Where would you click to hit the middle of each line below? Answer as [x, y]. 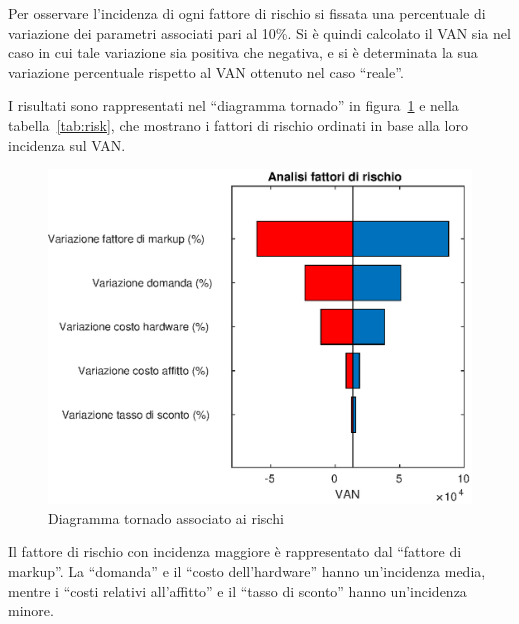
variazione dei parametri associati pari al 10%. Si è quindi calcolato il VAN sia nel [259, 32]
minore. [31, 610]
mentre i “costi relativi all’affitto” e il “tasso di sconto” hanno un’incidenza [237, 590]
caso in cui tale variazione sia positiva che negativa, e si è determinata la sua [243, 52]
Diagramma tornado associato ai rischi [166, 517]
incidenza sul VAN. [67, 144]
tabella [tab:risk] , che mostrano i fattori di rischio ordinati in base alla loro [238, 124]
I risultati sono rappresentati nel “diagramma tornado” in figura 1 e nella [233, 105]
